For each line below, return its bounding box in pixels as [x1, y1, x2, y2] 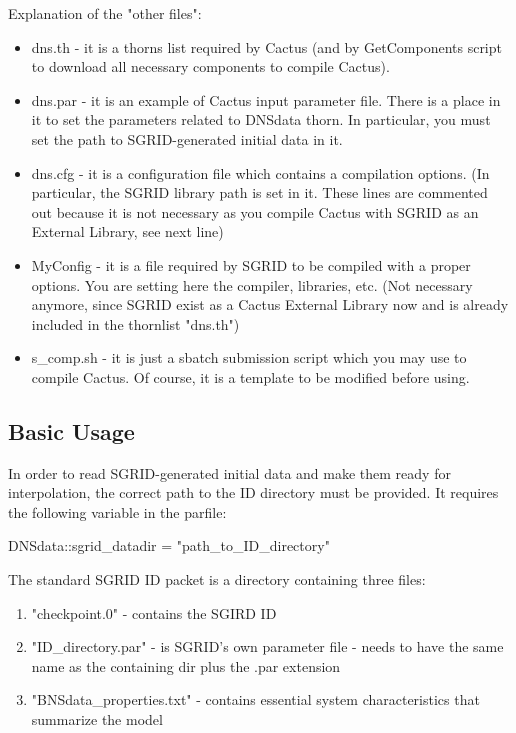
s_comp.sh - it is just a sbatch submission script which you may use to [31, 347, 467, 368]
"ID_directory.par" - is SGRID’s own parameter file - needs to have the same [31, 636, 504, 657]
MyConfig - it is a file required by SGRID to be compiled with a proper [31, 254, 471, 275]
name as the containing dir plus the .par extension [31, 655, 341, 676]
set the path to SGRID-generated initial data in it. [31, 128, 343, 149]
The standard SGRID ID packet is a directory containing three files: [8, 569, 426, 590]
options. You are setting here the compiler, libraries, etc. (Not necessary [31, 274, 473, 295]
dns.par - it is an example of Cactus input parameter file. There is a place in [31, 89, 501, 110]
